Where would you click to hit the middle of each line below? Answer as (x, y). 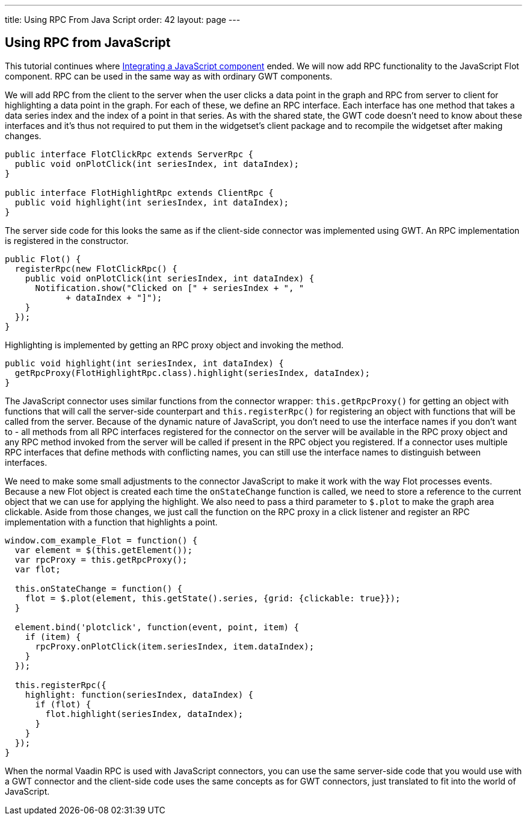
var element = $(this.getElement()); (103, 550)
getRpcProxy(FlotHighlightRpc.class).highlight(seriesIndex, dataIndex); (192, 373)
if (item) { (53, 637)
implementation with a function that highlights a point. (111, 522)
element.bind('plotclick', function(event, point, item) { (157, 627)
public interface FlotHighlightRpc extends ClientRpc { (139, 192)
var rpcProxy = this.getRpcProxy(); (101, 559)
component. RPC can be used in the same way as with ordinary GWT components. (169, 76)
